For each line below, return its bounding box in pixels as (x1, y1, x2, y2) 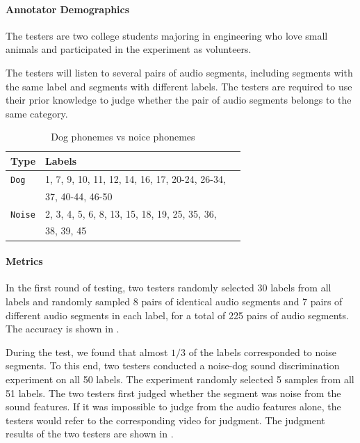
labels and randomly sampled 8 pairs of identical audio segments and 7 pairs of (6, 293, 343, 308)
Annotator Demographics (6, 1, 130, 16)
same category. (6, 106, 68, 120)
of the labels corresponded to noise (188, 344, 336, 359)
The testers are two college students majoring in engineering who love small (6, 28, 328, 42)
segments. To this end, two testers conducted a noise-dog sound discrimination (6, 358, 340, 373)
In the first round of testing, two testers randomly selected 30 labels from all (6, 280, 332, 295)
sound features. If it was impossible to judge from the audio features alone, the (6, 399, 341, 414)
